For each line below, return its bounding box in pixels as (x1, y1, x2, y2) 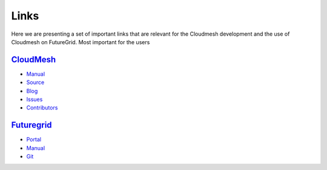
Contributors (26, 104, 58, 111)
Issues (26, 96, 43, 103)
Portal (26, 136, 42, 143)
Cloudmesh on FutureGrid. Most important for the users (11, 38, 150, 45)
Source (26, 79, 45, 86)
